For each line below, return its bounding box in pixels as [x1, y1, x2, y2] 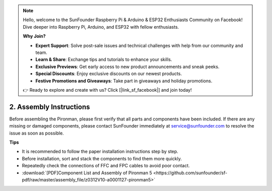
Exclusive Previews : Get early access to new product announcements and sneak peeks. [35, 63, 220, 70]
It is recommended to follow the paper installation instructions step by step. [22, 149, 178, 155]
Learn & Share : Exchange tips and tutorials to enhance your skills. [35, 56, 172, 62]
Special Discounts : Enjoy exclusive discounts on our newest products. [35, 71, 182, 77]
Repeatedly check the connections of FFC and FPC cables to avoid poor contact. [22, 163, 190, 169]
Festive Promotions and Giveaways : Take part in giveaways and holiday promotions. [35, 78, 213, 84]
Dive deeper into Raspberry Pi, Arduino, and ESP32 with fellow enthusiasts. [23, 24, 179, 30]
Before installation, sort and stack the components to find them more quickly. [22, 155, 182, 161]
